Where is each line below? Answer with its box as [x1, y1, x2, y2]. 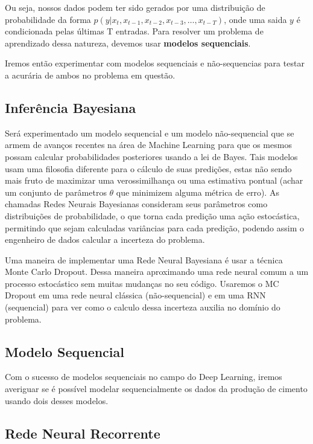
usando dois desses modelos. [5, 394, 109, 407]
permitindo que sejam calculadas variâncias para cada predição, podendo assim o [5, 221, 304, 234]
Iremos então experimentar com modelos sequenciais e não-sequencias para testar [5, 57, 305, 69]
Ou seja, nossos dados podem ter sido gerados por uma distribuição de [5, 1, 265, 13]
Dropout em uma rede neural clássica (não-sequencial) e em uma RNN [5, 289, 266, 301]
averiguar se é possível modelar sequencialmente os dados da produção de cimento [5, 382, 308, 395]
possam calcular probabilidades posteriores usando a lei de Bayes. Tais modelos [5, 150, 298, 162]
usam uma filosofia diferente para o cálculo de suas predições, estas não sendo [5, 162, 292, 175]
